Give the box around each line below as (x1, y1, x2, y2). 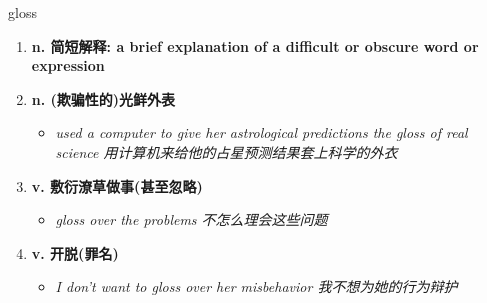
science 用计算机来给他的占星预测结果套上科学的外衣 (55, 141, 398, 162)
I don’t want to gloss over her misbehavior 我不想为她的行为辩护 (55, 276, 458, 297)
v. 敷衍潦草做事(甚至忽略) (31, 175, 203, 196)
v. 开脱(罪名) (31, 242, 119, 263)
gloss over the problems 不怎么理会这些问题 (55, 209, 328, 230)
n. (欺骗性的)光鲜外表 (31, 88, 176, 109)
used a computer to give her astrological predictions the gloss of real (55, 122, 468, 143)
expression (31, 55, 105, 76)
